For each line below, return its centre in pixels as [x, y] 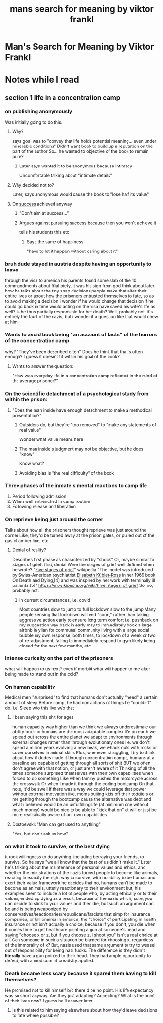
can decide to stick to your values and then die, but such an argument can [80, 904]
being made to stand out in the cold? [42, 674]
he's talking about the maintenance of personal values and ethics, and [75, 867]
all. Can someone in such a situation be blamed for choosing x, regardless [79, 940]
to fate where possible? [36, 1015]
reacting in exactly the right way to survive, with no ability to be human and [80, 878]
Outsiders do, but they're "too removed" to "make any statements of [88, 425]
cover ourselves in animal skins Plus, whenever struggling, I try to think [83, 752]
